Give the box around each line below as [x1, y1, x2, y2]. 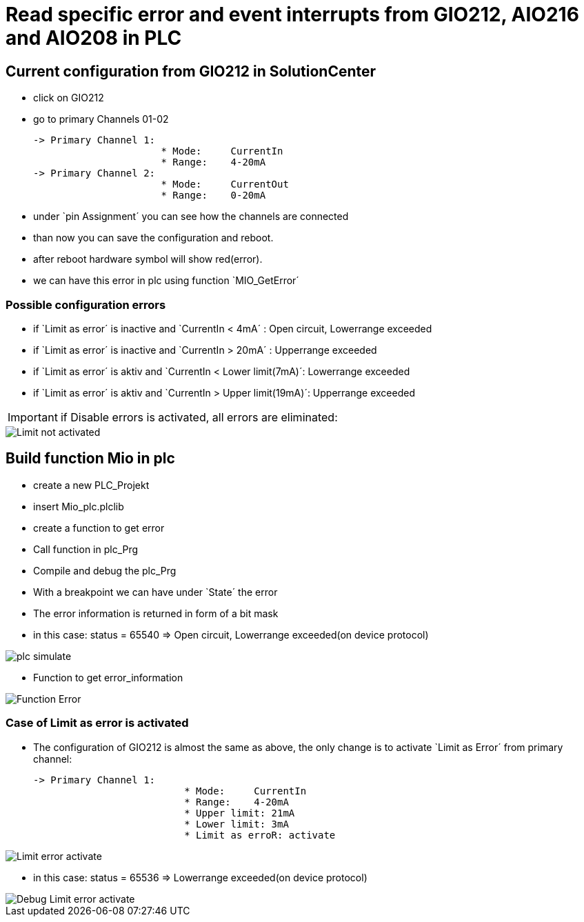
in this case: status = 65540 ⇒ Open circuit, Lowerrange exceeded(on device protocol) [33, 628, 429, 641]
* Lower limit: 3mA [184, 818, 289, 830]
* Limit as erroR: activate [184, 829, 336, 841]
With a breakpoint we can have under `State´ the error [33, 585, 278, 598]
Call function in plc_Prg [33, 543, 139, 555]
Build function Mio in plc [6, 450, 175, 468]
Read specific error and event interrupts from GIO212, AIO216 [6, 3, 579, 26]
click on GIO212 [33, 92, 104, 104]
